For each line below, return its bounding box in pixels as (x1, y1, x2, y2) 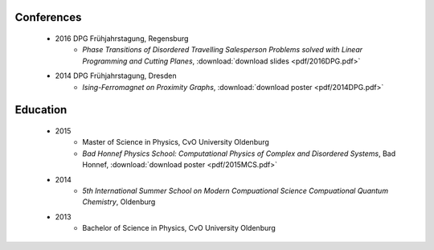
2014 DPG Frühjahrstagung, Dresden (55, 71, 177, 80)
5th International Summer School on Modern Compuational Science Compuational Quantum (82, 186, 389, 195)
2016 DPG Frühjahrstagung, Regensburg (55, 34, 189, 43)
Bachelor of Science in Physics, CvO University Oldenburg (82, 223, 276, 233)
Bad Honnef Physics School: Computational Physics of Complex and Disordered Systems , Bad (82, 149, 396, 158)
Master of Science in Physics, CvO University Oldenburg (82, 137, 269, 147)
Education (14, 103, 68, 117)
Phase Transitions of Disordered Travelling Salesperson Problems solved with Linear (82, 45, 363, 55)
